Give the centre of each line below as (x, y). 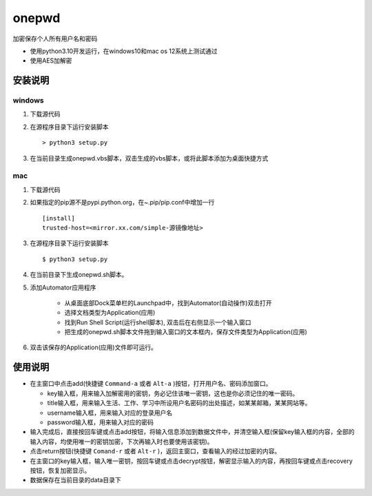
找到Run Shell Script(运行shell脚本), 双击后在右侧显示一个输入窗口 (158, 322)
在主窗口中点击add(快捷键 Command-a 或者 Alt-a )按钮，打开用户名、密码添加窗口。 (151, 384)
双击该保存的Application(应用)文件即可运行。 (94, 347)
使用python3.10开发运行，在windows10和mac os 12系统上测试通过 (124, 51)
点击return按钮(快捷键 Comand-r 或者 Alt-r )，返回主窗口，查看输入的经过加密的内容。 (155, 451)
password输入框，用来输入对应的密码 (101, 422)
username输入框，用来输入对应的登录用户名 (110, 413)
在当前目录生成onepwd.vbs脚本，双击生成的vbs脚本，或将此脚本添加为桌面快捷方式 (149, 158)
